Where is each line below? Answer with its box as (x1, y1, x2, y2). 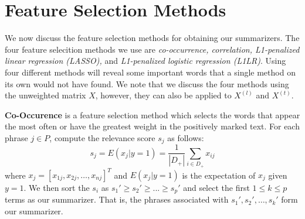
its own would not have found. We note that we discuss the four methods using (5, 77, 289, 90)
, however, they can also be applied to (95, 89, 232, 101)
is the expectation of (182, 169, 256, 181)
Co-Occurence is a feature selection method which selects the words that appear (5, 108, 300, 121)
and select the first (183, 182, 250, 194)
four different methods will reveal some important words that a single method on (5, 66, 296, 78)
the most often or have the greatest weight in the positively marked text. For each (5, 120, 300, 132)
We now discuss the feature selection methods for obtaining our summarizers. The (5, 32, 300, 44)
